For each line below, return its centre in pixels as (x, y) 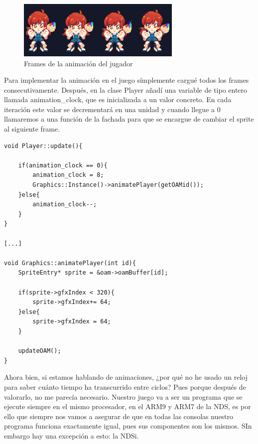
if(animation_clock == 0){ (63, 165)
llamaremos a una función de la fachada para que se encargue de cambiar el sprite (129, 119)
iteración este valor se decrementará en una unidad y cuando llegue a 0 (112, 109)
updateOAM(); (40, 351)
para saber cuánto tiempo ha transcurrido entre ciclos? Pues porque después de (125, 386)
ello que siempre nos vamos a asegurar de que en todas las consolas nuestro (119, 416)
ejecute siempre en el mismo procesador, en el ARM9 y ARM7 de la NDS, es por (128, 406)
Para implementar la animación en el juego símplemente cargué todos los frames (127, 80)
